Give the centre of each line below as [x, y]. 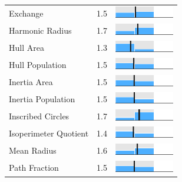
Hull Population [38, 64]
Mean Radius [33, 150]
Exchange [26, 13]
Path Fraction [34, 168]
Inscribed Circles [39, 116]
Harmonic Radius [40, 30]
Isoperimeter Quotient [49, 133]
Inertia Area [31, 81]
